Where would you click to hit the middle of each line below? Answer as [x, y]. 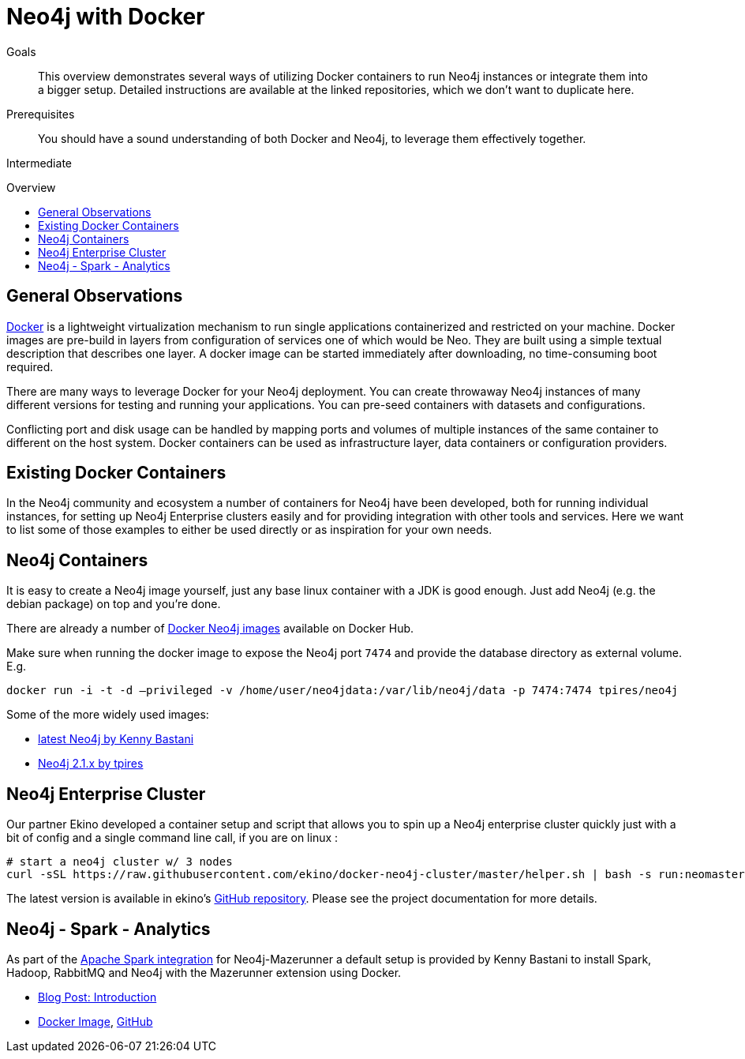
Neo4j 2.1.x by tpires [91, 764]
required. [30, 366]
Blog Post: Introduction [97, 997]
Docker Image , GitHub [95, 1021]
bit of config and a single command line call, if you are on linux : [172, 838]
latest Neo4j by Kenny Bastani [116, 739]
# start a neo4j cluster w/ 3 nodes [120, 862]
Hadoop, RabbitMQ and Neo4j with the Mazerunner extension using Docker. [204, 972]
